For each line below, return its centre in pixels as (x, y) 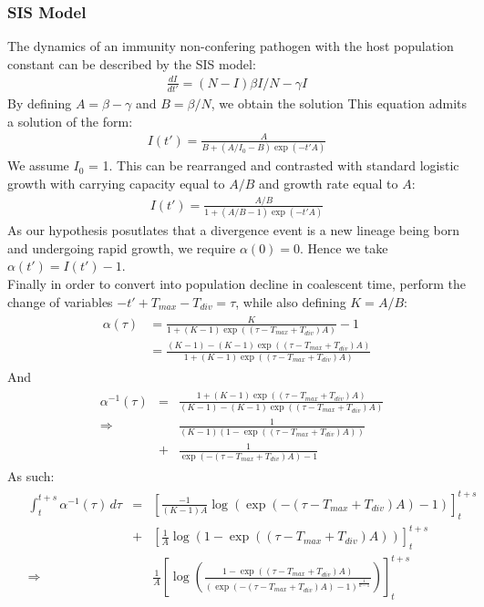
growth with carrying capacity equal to (116, 183)
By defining (40, 103)
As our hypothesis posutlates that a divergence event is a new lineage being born (234, 230)
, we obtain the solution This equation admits (339, 103)
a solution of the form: (70, 121)
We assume (38, 165)
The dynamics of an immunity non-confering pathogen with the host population (231, 46)
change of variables (60, 301)
